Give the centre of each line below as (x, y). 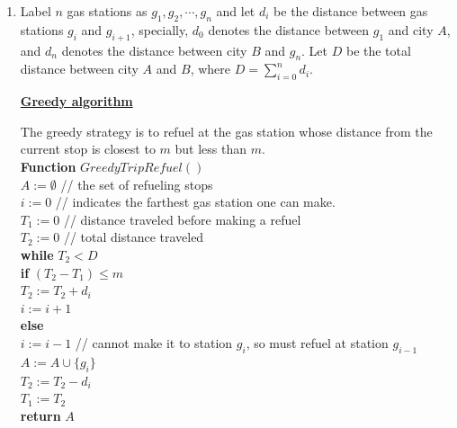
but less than (211, 149)
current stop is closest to (88, 149)
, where (210, 69)
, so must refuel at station (317, 342)
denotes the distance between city (154, 50)
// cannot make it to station (154, 342)
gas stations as (107, 11)
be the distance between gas (351, 11)
